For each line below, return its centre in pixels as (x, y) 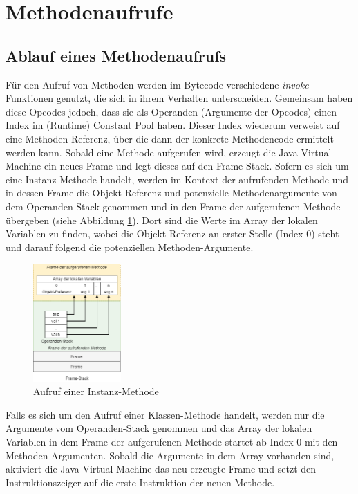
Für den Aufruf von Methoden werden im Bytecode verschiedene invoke (157, 84)
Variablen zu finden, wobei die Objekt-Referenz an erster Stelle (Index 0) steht (172, 234)
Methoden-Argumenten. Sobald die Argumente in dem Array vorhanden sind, (170, 455)
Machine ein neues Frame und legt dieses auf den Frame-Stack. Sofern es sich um (177, 166)
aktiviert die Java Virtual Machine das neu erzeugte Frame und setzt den (161, 469)
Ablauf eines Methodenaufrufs (116, 55)
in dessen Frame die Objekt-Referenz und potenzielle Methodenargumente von (171, 193)
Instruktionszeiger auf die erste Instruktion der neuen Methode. (140, 482)
